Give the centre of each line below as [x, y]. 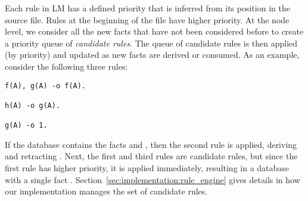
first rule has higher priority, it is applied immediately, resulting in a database [147, 168]
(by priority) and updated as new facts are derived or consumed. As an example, [152, 55]
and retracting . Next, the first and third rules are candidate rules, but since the [151, 156]
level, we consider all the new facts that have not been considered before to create [154, 31]
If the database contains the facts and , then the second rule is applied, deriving [151, 144]
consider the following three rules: [66, 66]
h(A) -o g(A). [33, 105]
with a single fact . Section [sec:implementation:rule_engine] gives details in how [153, 179]
